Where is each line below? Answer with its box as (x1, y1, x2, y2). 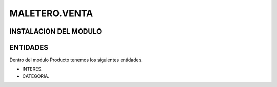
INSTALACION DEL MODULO (9, 27, 102, 36)
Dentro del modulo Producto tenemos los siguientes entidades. (9, 56, 143, 63)
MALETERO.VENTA (9, 8, 93, 19)
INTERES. (22, 66, 43, 72)
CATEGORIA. (22, 73, 50, 79)
